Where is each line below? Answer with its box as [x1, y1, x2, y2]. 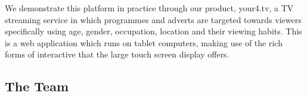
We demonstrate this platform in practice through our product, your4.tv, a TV [5, 2, 294, 14]
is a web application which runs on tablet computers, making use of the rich [5, 36, 283, 49]
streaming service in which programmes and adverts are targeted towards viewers [5, 13, 302, 25]
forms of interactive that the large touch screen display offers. [5, 48, 230, 60]
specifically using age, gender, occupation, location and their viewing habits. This [5, 25, 302, 37]
